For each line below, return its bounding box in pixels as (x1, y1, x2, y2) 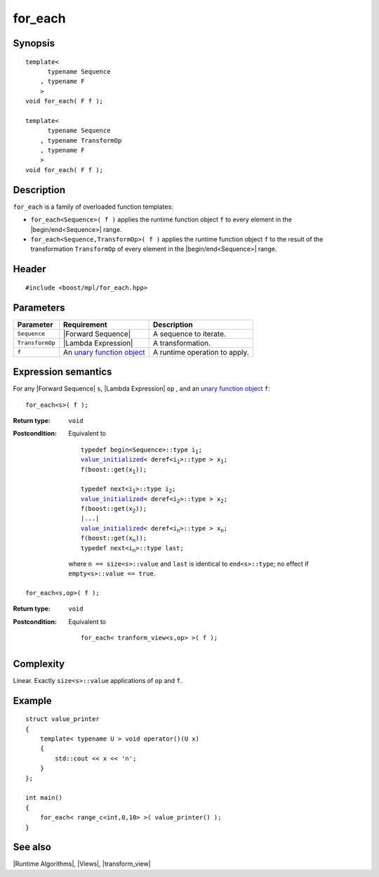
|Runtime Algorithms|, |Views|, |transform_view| (13, 859, 151, 868)
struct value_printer (25, 715, 100, 723)
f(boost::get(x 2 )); (81, 505, 147, 514)
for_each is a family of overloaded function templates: (13, 202, 173, 211)
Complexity (13, 658, 65, 670)
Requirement (63, 320, 108, 330)
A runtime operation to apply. (153, 347, 249, 357)
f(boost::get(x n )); (81, 534, 147, 544)
